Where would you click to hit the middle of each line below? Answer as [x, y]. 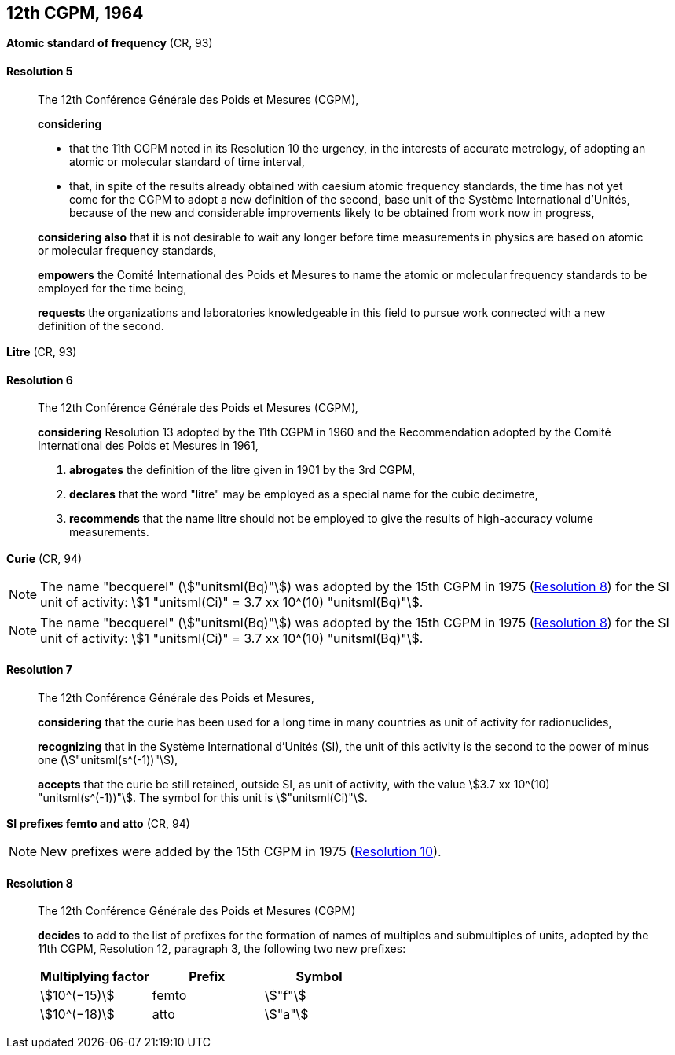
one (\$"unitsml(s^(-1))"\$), [108, 759]
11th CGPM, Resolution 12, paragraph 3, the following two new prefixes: [222, 949]
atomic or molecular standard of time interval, [187, 161]
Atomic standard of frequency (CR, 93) [110, 43]
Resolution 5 [40, 72]
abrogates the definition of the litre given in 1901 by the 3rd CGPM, [242, 470]
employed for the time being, [112, 288]
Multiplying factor [95, 977]
